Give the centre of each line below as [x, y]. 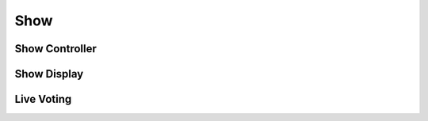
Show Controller [55, 49]
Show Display [49, 74]
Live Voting [43, 99]
